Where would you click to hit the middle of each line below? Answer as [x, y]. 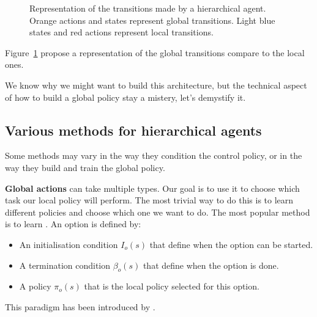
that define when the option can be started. [231, 244]
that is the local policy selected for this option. [172, 286]
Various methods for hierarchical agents [133, 130]
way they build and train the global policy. [85, 167]
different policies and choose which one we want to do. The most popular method [158, 212]
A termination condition [65, 265]
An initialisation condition [69, 244]
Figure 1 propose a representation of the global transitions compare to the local [155, 52]
